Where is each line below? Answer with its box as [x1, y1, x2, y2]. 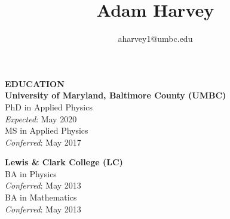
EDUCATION [5, 77, 65, 90]
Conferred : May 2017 [5, 135, 81, 148]
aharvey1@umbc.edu [118, 32, 193, 45]
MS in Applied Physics [5, 124, 88, 137]
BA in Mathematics [5, 191, 77, 203]
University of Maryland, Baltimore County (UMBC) [5, 89, 226, 101]
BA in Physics [5, 167, 57, 180]
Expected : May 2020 [5, 112, 77, 125]
